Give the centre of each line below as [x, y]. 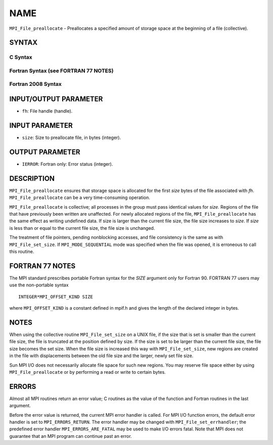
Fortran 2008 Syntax [35, 84]
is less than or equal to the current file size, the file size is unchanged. [82, 228]
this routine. [22, 252]
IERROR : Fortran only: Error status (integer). [67, 164]
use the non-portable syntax [39, 285]
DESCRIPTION [32, 179]
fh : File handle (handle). [47, 111]
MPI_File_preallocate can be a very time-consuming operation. [80, 197]
